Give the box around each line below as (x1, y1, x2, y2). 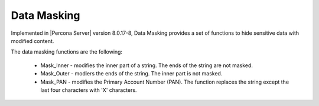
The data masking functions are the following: (11, 48, 123, 55)
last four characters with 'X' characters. (40, 86, 137, 94)
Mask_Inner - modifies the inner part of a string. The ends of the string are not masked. (40, 62, 253, 69)
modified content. (11, 37, 54, 44)
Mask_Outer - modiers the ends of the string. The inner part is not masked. (40, 70, 223, 77)
